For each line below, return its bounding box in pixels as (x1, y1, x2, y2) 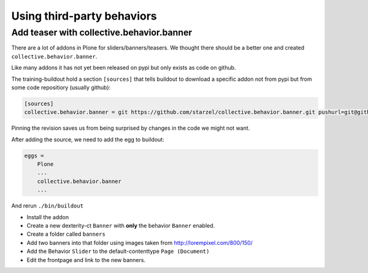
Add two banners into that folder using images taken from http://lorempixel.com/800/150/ (26, 239, 253, 246)
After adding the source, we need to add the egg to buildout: (11, 135, 165, 143)
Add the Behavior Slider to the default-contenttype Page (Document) (26, 248, 210, 255)
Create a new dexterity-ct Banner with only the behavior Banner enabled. (26, 222, 215, 230)
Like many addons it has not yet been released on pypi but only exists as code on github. (11, 64, 236, 72)
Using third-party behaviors (11, 9, 157, 23)
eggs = (24, 152, 44, 159)
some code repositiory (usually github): (11, 83, 111, 91)
